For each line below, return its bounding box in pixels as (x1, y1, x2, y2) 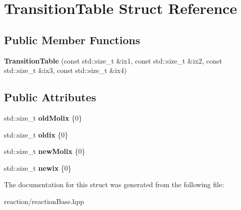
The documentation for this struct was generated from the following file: (4, 179, 224, 190)
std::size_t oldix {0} (4, 129, 69, 140)
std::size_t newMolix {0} (4, 146, 85, 156)
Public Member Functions (4, 32, 140, 47)
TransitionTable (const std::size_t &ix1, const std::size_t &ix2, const (4, 55, 223, 66)
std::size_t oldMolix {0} (4, 112, 82, 123)
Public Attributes (4, 89, 96, 105)
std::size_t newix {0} (4, 162, 72, 173)
